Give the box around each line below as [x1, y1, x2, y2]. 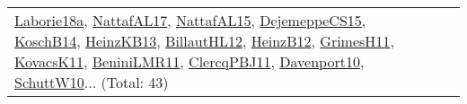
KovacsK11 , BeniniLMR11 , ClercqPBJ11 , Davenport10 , [14, 51, 365, 72]
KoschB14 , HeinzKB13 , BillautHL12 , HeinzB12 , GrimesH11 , [14, 30, 394, 51]
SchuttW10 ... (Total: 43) [14, 72, 169, 92]
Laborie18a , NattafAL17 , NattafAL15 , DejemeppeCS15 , [14, 10, 366, 30]
